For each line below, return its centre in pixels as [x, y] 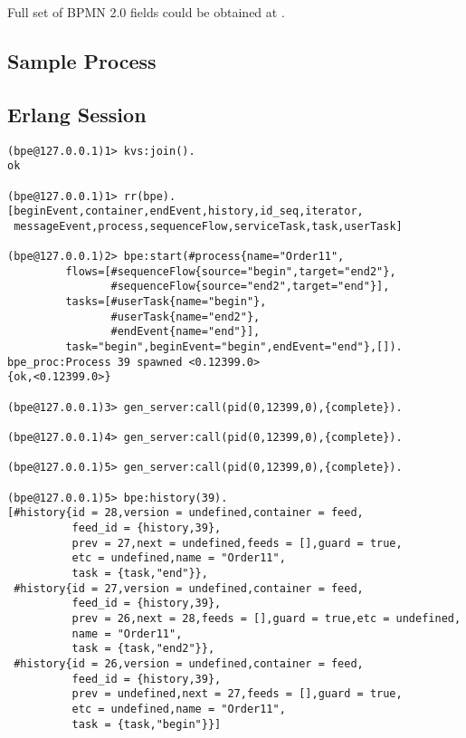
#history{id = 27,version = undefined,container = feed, [189, 588]
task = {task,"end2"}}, [143, 649]
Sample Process [82, 60]
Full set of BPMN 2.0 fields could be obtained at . [146, 12]
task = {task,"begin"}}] [147, 724]
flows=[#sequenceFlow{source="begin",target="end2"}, [231, 271]
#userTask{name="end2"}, [185, 316]
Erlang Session [77, 114]
